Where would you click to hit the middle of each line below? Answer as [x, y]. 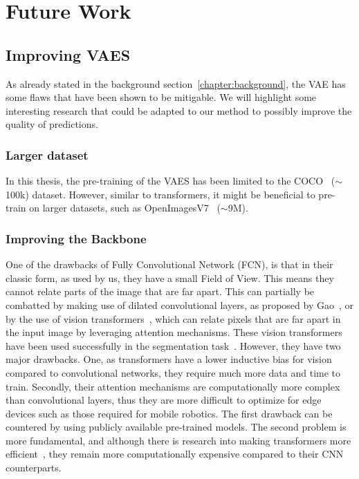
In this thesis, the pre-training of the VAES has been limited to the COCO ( [171, 181]
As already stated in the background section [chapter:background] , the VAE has [176, 83]
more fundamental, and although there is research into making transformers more [178, 440]
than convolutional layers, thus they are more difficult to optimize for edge [164, 400]
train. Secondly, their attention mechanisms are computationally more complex [173, 386]
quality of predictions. [52, 124]
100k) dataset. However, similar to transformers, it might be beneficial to [160, 194]
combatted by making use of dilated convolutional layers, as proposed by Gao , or [179, 304]
